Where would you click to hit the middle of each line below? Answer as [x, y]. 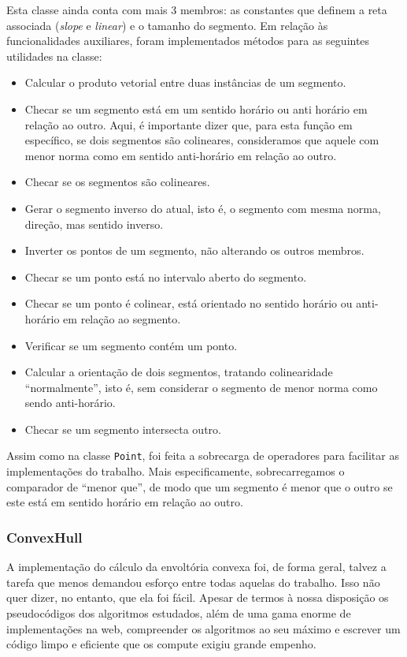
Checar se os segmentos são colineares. [117, 182]
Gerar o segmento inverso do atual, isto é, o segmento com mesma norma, [203, 208]
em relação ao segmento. [122, 318]
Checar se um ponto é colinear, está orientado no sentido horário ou [189, 303]
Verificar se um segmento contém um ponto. [131, 345]
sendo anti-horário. [70, 403]
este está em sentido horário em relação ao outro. [125, 502]
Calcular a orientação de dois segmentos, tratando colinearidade [179, 372]
